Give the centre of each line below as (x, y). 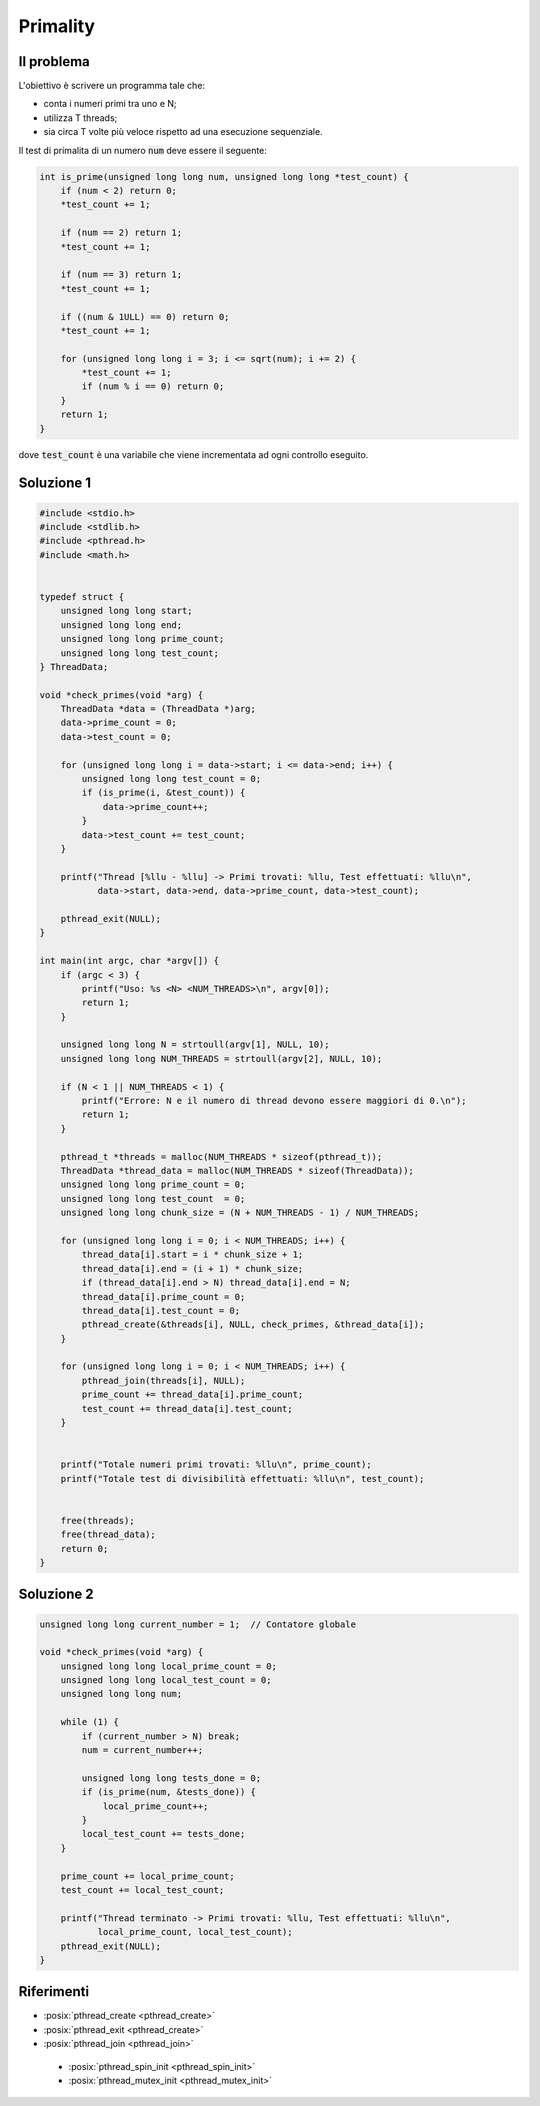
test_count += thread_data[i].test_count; (187, 1408)
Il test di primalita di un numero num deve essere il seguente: (142, 150)
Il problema (54, 61)
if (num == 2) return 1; (121, 233)
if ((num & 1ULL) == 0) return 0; (145, 316)
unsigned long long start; (127, 611)
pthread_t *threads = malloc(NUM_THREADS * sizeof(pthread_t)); (221, 1156)
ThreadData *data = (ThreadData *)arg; (158, 709)
